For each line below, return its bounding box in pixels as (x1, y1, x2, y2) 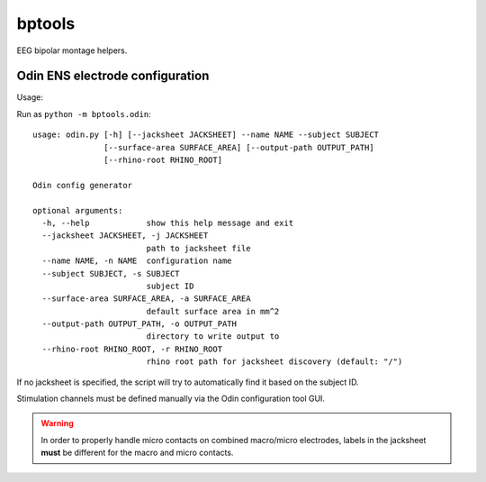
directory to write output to (146, 332, 280, 341)
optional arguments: (32, 205, 123, 215)
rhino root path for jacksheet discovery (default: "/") (146, 357, 403, 367)
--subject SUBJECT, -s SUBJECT (41, 268, 180, 278)
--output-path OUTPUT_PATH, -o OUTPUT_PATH (41, 319, 238, 329)
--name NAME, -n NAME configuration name (41, 256, 233, 266)
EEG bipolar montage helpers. (16, 45, 128, 56)
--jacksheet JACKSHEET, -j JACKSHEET (41, 231, 209, 241)
